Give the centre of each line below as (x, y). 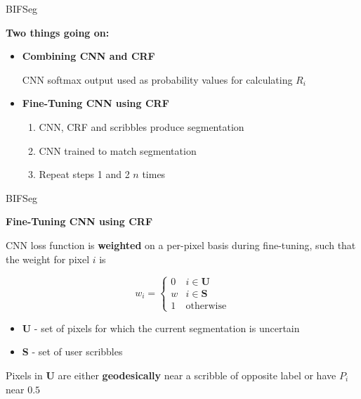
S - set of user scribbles (72, 351)
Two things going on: (58, 32)
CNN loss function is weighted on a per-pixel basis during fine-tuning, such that (181, 245)
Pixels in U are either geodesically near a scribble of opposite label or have (171, 375)
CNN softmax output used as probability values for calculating (157, 79)
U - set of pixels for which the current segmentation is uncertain (161, 328)
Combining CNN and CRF (88, 56)
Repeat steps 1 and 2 (84, 174)
